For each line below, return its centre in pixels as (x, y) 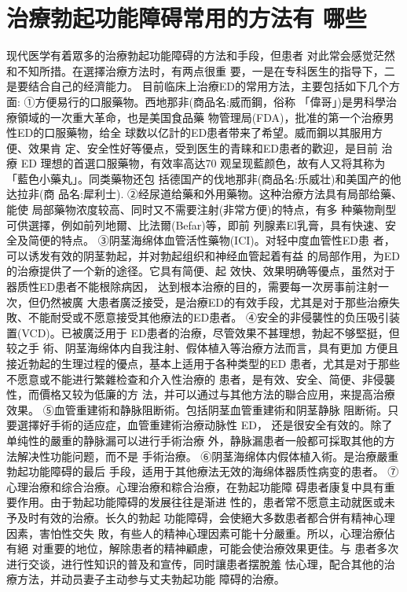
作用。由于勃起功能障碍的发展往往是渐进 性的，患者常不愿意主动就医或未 (206, 502)
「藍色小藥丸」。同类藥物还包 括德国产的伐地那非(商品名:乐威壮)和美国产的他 (204, 178)
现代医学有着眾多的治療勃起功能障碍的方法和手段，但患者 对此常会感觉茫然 (201, 55)
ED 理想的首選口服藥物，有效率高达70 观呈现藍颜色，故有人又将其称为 (203, 163)
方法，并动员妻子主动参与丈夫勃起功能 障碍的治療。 (151, 579)
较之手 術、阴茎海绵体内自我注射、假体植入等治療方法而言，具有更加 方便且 (203, 348)
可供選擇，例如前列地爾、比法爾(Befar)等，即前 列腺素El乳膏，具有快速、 (196, 224)
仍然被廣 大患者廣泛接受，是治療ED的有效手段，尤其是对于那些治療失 (219, 302)
